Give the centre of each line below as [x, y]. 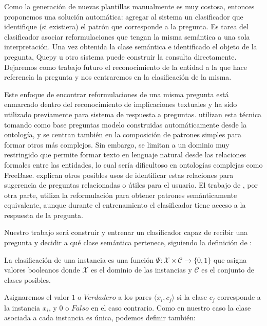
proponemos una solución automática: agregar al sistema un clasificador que [124, 16]
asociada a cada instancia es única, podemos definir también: [100, 318]
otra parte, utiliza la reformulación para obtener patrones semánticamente [121, 195]
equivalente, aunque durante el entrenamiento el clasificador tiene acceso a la [125, 205]
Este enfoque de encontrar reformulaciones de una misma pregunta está [117, 94]
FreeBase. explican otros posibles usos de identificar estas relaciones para [119, 175]
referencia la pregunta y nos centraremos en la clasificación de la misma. [118, 77]
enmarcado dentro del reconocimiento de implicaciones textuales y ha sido [121, 104]
